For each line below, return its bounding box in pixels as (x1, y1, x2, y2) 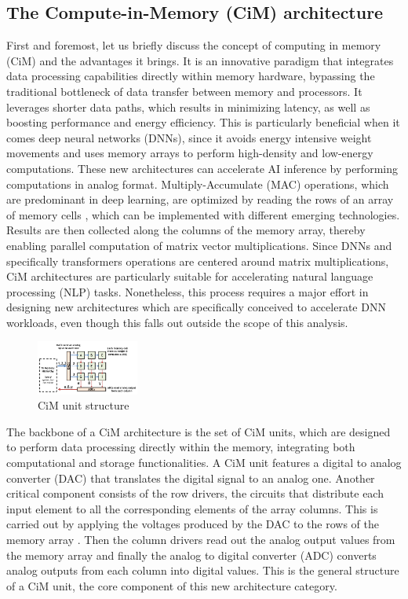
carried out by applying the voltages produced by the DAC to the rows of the (6, 516, 379, 532)
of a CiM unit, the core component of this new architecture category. (6, 577, 337, 593)
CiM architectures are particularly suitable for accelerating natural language (6, 268, 373, 285)
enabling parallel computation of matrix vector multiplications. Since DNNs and (6, 237, 392, 253)
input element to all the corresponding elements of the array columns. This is (6, 500, 378, 516)
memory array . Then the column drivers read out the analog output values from (6, 531, 395, 547)
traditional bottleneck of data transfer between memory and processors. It (6, 83, 362, 99)
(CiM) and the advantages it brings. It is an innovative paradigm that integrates (6, 52, 394, 68)
